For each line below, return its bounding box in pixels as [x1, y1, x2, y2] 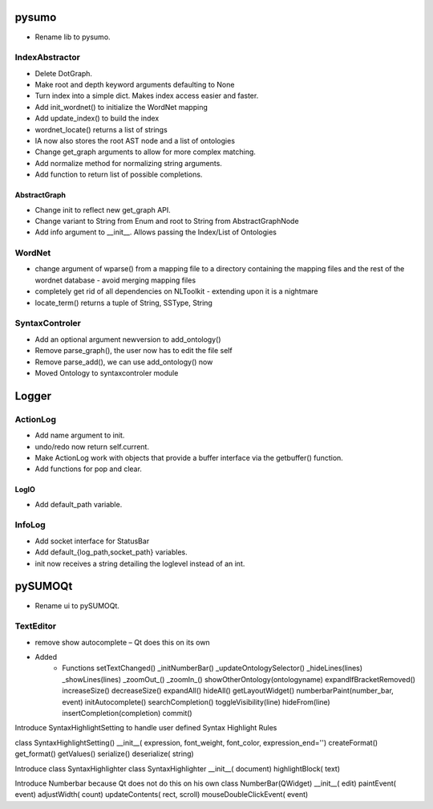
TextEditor [14, 620, 57, 632]
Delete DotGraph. [34, 68, 92, 78]
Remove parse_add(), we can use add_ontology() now [34, 357, 213, 367]
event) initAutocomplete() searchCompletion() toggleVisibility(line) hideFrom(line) [62, 697, 330, 706]
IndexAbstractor [14, 52, 80, 63]
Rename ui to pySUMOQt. [34, 600, 120, 610]
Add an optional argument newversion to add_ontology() [34, 334, 221, 344]
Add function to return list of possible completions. [34, 169, 203, 180]
